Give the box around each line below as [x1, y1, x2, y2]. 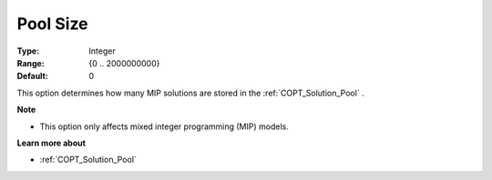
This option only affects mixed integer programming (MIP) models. [39, 121, 289, 132]
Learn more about [16, 137, 87, 148]
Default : [16, 71, 49, 82]
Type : [16, 45, 40, 56]
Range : [16, 57, 45, 68]
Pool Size [16, 14, 88, 34]
